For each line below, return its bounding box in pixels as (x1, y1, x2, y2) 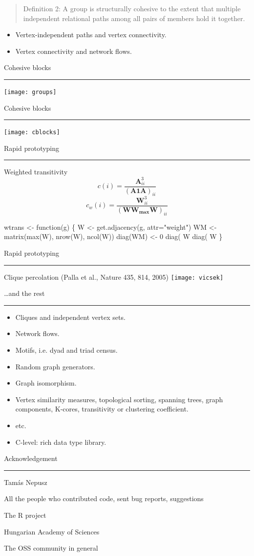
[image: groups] (4, 88, 57, 96)
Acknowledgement (4, 453, 58, 463)
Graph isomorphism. (15, 378, 77, 388)
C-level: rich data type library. (15, 436, 106, 447)
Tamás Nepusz (4, 477, 47, 487)
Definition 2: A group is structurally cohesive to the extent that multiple (23, 3, 241, 13)
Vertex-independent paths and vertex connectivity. (15, 29, 167, 40)
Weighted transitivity (4, 167, 68, 177)
